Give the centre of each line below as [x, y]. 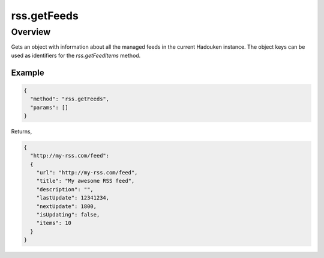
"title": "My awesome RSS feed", [85, 181]
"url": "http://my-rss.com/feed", [87, 173]
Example [28, 72]
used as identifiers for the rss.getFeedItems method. [76, 55]
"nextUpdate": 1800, [67, 206]
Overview [31, 32]
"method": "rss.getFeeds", [70, 99]
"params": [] [49, 107]
